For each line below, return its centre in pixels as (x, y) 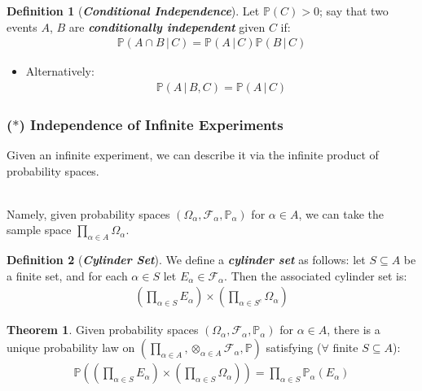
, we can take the (341, 213)
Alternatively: (60, 71)
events (22, 26)
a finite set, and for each (67, 275)
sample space (39, 230)
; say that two (354, 11)
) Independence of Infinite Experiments (151, 124)
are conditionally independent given (167, 26)
